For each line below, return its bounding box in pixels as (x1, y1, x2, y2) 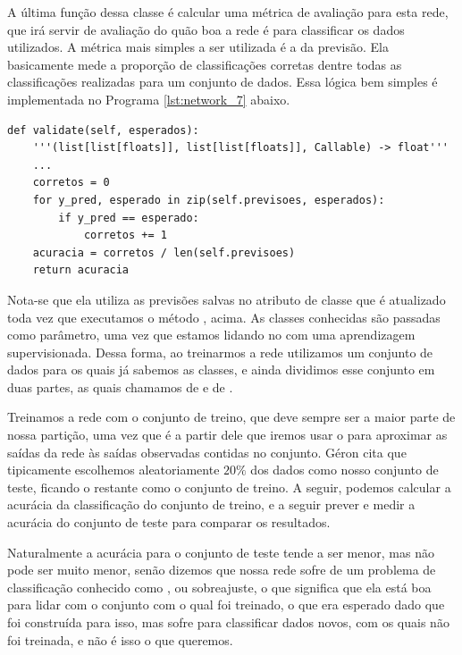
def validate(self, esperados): (7, 123, 199, 137)
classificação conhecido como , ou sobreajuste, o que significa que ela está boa (7, 577, 432, 596)
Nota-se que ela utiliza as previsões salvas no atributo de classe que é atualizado (7, 290, 446, 308)
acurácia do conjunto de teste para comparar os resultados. (7, 513, 331, 532)
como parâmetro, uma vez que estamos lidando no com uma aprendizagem (7, 325, 416, 344)
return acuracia (32, 264, 130, 277)
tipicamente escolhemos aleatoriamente (7, 460, 220, 479)
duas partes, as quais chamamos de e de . (7, 377, 233, 396)
